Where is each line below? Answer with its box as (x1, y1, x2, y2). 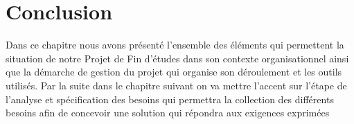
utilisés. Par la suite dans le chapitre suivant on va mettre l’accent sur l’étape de (6, 78, 347, 92)
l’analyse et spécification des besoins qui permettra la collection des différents (6, 91, 334, 106)
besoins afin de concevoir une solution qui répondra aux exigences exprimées (6, 105, 330, 120)
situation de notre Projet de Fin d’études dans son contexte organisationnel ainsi (6, 51, 349, 65)
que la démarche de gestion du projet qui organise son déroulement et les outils (6, 64, 342, 79)
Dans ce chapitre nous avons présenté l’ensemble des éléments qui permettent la (6, 37, 344, 52)
